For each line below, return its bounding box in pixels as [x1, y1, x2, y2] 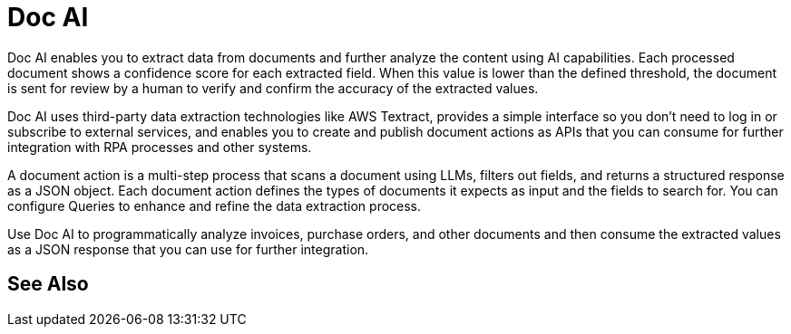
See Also [7, 272, 89, 296]
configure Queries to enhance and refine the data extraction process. [7, 197, 422, 214]
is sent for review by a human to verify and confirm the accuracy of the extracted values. [7, 80, 539, 96]
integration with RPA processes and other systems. [7, 138, 312, 155]
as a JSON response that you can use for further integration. [7, 241, 369, 257]
